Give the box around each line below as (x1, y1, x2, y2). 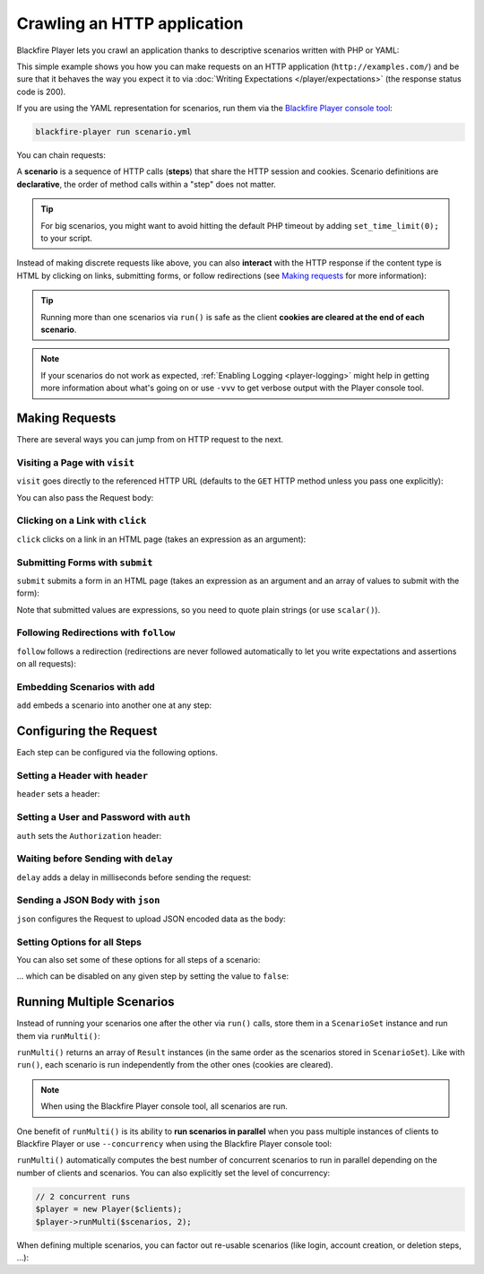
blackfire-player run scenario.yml (35, 127, 192, 137)
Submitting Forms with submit (16, 556, 153, 569)
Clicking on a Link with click (16, 514, 147, 527)
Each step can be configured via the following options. (16, 747, 219, 758)
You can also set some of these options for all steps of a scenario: (16, 954, 261, 964)
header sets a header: (16, 789, 100, 799)
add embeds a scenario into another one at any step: (16, 700, 212, 711)
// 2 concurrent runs (35, 1191, 131, 1201)
